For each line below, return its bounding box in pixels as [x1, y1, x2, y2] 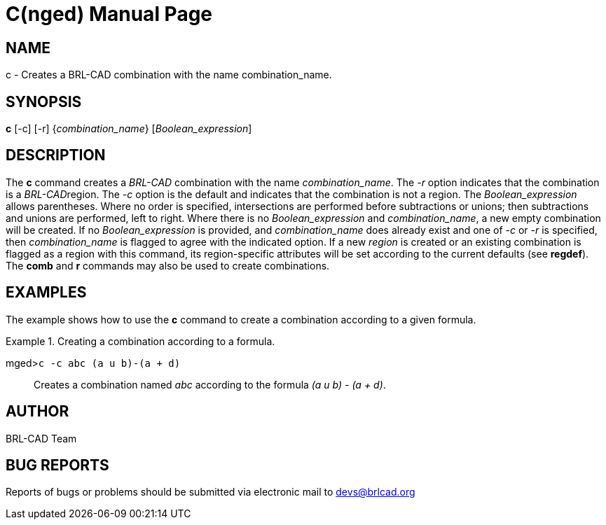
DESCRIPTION [6, 146, 106, 164]
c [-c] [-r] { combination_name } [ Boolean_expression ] [6, 122, 252, 135]
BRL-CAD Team [6, 432, 77, 444]
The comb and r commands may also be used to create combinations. [6, 259, 330, 272]
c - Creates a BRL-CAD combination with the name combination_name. [6, 69, 332, 81]
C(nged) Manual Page [6, 2, 213, 26]
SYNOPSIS [6, 92, 82, 111]
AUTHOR [6, 402, 69, 421]
